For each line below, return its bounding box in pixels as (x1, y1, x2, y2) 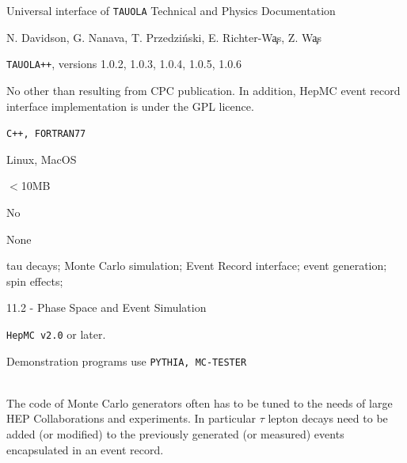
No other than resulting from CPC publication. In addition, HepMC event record (6, 82, 401, 98)
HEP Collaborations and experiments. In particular (6, 410, 256, 427)
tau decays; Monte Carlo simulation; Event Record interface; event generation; (6, 257, 387, 274)
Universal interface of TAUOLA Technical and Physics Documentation (6, 2, 336, 18)
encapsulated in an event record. (6, 441, 164, 457)
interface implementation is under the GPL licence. (6, 97, 254, 114)
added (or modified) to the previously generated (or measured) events (6, 426, 344, 442)
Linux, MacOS (6, 150, 77, 167)
